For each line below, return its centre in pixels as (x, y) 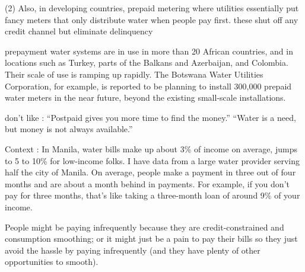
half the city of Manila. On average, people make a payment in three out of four (150, 172)
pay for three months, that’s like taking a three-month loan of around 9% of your (152, 195)
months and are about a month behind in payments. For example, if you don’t (147, 183)
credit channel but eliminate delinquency (79, 31)
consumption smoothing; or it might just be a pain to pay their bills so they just (151, 239)
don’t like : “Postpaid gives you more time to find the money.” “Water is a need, (150, 117)
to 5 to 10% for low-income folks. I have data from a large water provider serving (152, 160)
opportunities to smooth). (52, 262)
